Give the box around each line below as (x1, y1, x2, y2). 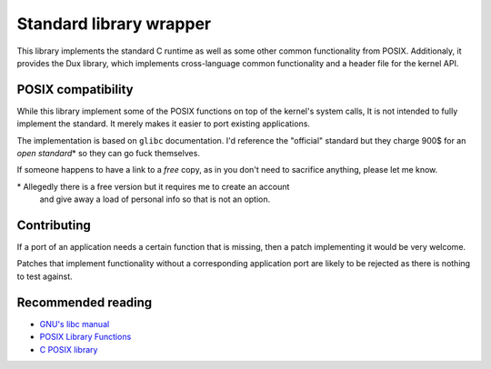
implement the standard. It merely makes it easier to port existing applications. (16, 118, 311, 129)
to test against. (16, 271, 73, 282)
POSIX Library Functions (39, 332, 132, 343)
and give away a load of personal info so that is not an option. (39, 194, 271, 204)
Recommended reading (16, 294, 153, 310)
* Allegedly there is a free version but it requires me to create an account (16, 181, 290, 192)
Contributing (16, 218, 91, 233)
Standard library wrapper (16, 14, 212, 34)
